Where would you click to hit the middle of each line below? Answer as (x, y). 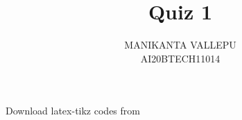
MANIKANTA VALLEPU (180, 45)
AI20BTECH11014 (180, 58)
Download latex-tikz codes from (73, 111)
